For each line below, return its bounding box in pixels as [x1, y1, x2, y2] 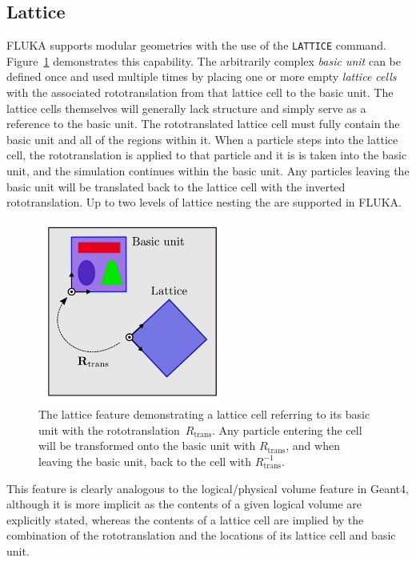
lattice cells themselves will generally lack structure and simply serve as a [6, 99, 366, 116]
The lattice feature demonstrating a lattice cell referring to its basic [38, 406, 370, 423]
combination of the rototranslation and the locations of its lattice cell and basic [6, 527, 396, 544]
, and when [286, 437, 340, 454]
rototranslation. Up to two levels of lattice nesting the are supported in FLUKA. [6, 194, 402, 211]
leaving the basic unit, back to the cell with [38, 452, 252, 469]
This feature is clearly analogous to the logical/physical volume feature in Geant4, [6, 480, 409, 496]
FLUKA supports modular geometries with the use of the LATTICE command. [6, 37, 386, 54]
